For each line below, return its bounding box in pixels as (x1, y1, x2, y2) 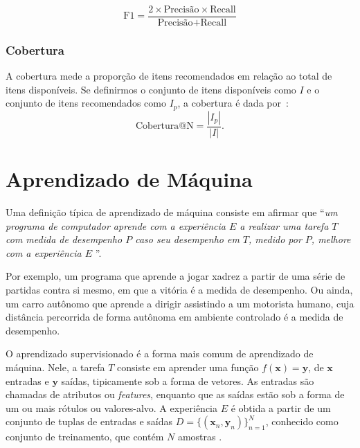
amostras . (177, 429, 222, 444)
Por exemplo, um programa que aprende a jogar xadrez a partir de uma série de (6, 269, 345, 283)
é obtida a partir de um (231, 400, 331, 415)
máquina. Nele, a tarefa (6, 360, 105, 375)
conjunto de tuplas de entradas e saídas (6, 414, 173, 429)
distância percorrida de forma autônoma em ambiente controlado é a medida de (6, 310, 343, 324)
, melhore (311, 232, 351, 247)
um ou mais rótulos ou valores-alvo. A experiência (6, 400, 217, 415)
